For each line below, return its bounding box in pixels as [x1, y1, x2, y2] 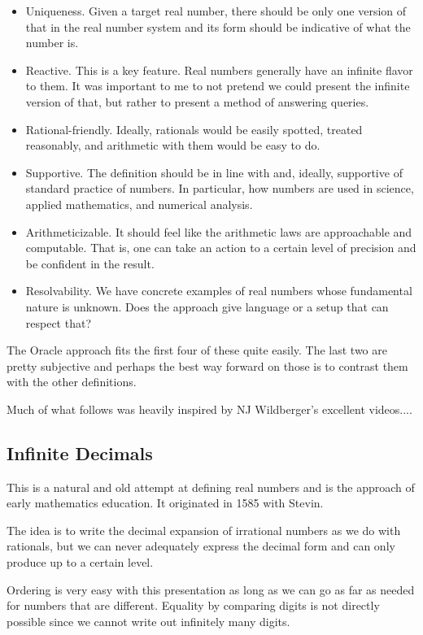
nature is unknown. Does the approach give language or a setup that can [25, 298, 389, 315]
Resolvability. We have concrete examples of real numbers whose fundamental [25, 282, 412, 299]
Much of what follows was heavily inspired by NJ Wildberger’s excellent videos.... [7, 400, 412, 417]
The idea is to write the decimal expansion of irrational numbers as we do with [7, 521, 401, 538]
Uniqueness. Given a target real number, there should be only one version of [25, 2, 407, 19]
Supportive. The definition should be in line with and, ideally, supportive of [25, 163, 403, 180]
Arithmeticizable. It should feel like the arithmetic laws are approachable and [25, 223, 412, 240]
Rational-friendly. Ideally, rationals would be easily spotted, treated [25, 120, 363, 137]
